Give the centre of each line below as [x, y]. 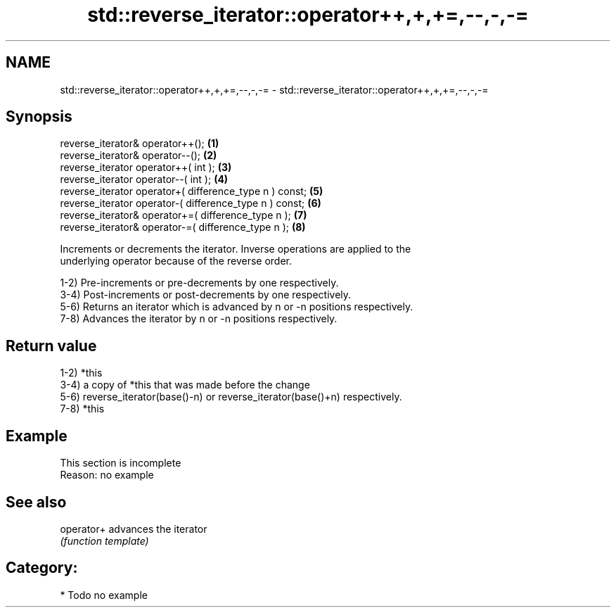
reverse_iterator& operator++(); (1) [140, 144]
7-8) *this [82, 409]
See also [36, 502]
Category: [42, 568]
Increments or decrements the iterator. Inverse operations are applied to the [236, 249]
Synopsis [39, 117]
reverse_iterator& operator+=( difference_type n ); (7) [184, 215]
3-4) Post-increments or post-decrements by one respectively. [206, 295]
